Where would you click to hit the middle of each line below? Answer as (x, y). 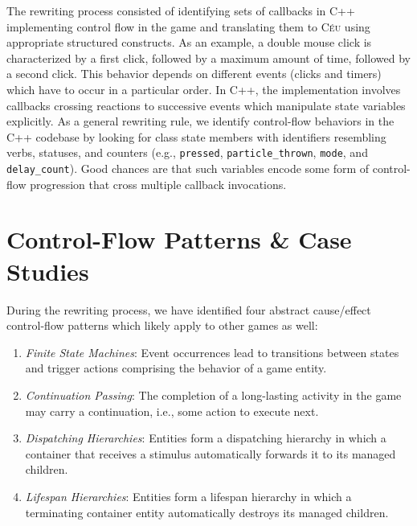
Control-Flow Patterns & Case (179, 239)
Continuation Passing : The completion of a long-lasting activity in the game (213, 394)
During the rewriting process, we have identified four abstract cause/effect (189, 309)
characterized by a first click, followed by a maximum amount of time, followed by (208, 58)
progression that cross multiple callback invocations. (158, 184)
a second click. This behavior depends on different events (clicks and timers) (194, 74)
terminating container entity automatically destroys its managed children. (207, 512)
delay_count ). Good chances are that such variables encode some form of (188, 168)
